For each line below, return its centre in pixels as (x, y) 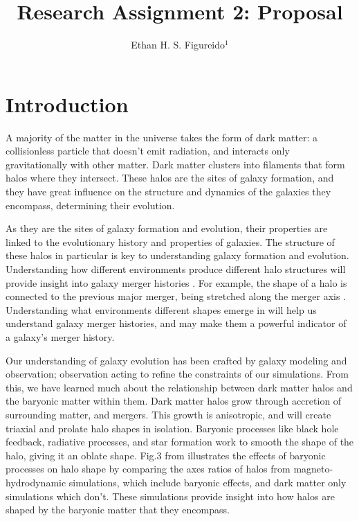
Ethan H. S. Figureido (178, 45)
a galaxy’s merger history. (60, 336)
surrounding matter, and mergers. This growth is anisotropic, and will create (168, 414)
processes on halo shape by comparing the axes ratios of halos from (148, 469)
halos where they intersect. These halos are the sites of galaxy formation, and (170, 178)
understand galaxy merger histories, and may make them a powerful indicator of (176, 323)
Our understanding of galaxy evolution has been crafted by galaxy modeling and (176, 360)
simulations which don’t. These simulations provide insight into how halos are (170, 496)
